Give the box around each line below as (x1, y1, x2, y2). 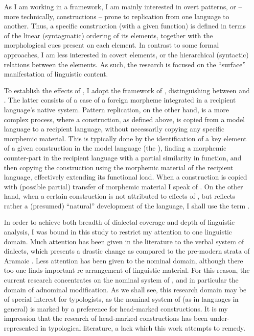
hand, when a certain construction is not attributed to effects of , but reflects (4, 191, 235, 201)
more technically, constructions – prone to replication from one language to (4, 11, 230, 21)
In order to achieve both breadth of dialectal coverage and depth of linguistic (4, 217, 235, 227)
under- (210, 313, 230, 323)
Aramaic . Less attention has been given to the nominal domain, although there (4, 255, 243, 265)
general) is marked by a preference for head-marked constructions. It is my (4, 303, 228, 313)
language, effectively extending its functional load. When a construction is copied (4, 172, 247, 182)
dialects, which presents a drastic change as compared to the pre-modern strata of (4, 246, 250, 256)
